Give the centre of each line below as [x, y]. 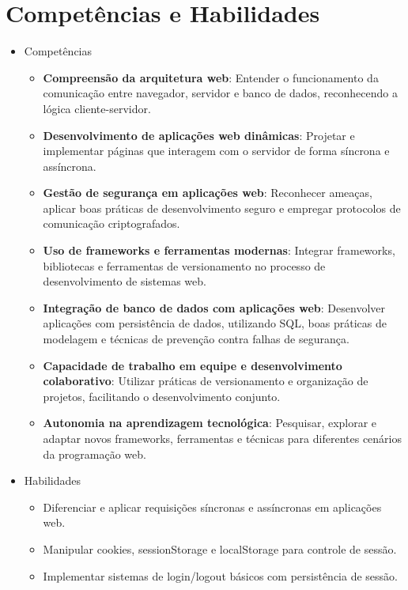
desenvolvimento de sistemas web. [125, 281]
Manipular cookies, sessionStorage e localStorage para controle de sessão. [220, 548]
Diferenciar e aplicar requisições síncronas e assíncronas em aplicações [212, 507]
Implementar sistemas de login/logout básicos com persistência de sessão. [220, 575]
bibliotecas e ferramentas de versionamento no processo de [184, 265]
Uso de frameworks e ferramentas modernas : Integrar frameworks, [219, 250]
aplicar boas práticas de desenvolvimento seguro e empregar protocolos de [222, 208]
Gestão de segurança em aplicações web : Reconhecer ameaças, [208, 193]
